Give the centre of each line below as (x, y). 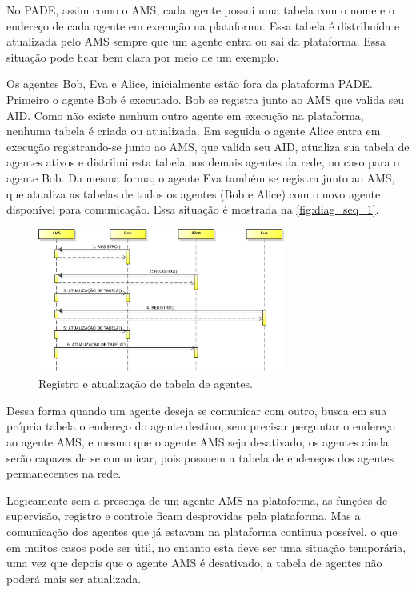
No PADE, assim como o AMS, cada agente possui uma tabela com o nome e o (200, 10)
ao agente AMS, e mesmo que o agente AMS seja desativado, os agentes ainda (198, 442)
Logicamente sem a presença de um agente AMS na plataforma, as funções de (197, 500)
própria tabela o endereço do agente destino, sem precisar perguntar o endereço (201, 426)
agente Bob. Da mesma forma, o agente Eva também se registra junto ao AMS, (201, 177)
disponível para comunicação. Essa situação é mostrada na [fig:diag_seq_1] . (193, 209)
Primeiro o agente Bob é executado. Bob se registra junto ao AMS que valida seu (206, 99)
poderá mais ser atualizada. (74, 578)
